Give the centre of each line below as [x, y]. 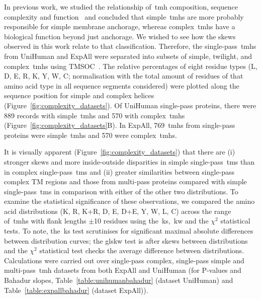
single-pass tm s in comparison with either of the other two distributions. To [121, 191]
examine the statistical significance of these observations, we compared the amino [129, 201]
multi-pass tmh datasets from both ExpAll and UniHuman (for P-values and [123, 270]
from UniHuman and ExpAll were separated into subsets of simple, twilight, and [128, 56]
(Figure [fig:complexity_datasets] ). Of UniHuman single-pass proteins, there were [130, 105]
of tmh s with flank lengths [45, 221]
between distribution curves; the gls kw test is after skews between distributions [126, 240]
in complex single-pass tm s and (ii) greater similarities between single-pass [119, 171]
